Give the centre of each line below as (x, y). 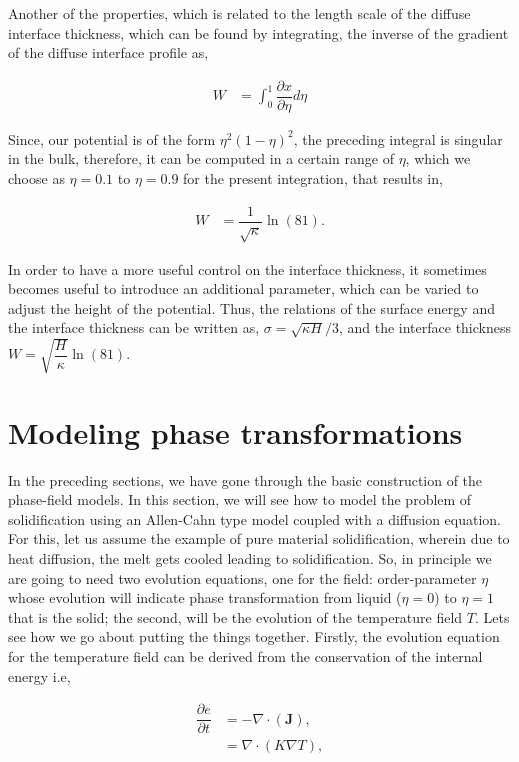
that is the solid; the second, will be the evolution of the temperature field (235, 616)
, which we (438, 158)
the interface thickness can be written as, (134, 327)
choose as (36, 178)
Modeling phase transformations (235, 431)
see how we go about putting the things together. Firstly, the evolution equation (254, 636)
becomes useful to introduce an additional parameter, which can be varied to (243, 288)
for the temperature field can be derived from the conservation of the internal (245, 655)
